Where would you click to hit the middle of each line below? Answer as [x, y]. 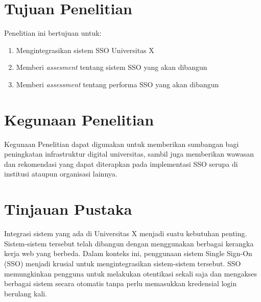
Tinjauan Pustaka [68, 209]
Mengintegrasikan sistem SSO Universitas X [85, 50]
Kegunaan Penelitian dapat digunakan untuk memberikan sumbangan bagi [122, 144]
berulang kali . [26, 293]
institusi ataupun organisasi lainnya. [61, 174]
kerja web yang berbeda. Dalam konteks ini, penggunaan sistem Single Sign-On [128, 253]
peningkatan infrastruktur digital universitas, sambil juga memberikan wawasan [129, 154]
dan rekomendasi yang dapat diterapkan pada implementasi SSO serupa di [121, 163]
